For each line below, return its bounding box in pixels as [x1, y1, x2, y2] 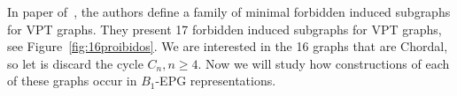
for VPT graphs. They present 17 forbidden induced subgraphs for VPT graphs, [7, 19, 442, 38]
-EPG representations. [155, 71, 276, 90]
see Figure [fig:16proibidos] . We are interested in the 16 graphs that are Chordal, [7, 37, 448, 55]
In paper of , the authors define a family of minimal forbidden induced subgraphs [7, 3, 451, 20]
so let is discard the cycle [7, 54, 143, 72]
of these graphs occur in [7, 71, 137, 90]
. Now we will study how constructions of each [198, 54, 450, 72]
